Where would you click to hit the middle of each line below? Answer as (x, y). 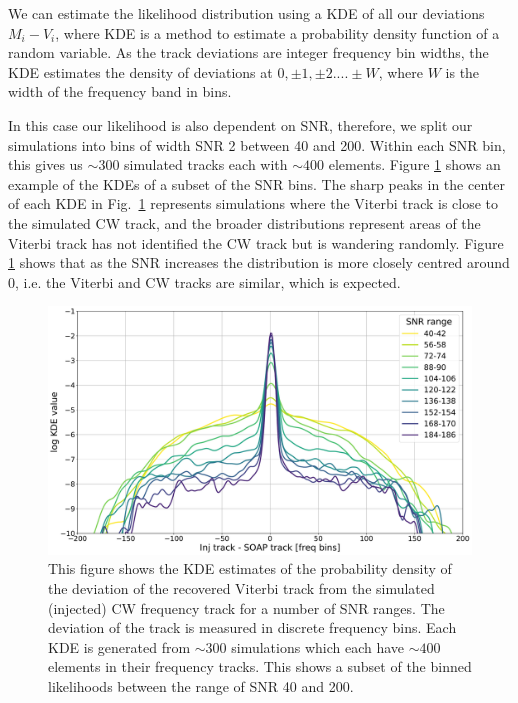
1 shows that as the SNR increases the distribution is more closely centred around (259, 262)
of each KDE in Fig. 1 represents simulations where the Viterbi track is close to (253, 203)
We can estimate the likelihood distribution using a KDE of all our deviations (246, 13)
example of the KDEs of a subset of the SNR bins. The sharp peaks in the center (256, 183)
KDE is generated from (119, 646)
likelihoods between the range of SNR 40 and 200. (201, 685)
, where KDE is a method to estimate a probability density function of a (277, 32)
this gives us (45, 164)
